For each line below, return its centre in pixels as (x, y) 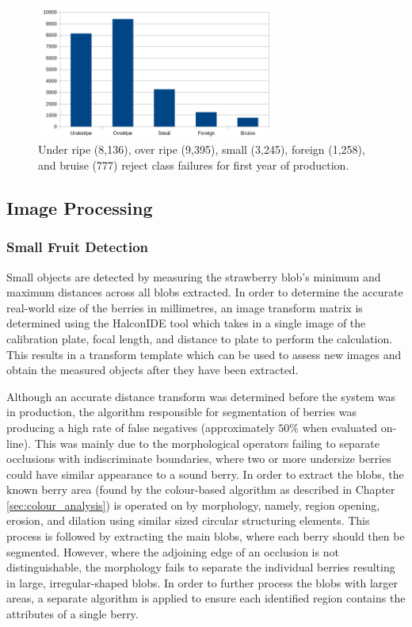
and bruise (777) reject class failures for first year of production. (194, 164)
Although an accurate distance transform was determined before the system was (201, 396)
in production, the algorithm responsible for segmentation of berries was (182, 412)
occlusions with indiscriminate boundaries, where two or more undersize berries (199, 459)
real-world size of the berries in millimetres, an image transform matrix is (185, 307)
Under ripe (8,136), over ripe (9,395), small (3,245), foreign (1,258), (202, 149)
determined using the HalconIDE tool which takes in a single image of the (186, 323)
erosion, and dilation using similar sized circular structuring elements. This (188, 520)
